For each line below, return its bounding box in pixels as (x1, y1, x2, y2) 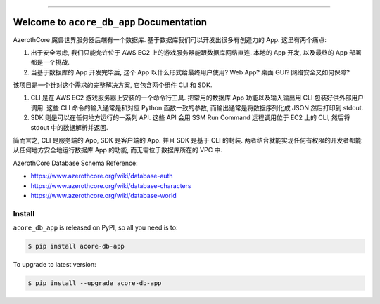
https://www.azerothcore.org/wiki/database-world (30, 191, 177, 199)
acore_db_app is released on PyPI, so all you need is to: (13, 223, 178, 232)
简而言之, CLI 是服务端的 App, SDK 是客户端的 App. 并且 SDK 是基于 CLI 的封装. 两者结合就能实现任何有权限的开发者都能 (13, 136, 362, 145)
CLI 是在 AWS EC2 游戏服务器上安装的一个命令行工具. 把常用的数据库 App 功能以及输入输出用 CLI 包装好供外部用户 (30, 93, 364, 102)
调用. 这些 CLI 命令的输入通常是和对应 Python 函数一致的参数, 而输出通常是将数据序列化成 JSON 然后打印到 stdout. (30, 103, 364, 112)
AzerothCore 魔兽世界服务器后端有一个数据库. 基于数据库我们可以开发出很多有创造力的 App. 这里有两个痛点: (13, 35, 327, 44)
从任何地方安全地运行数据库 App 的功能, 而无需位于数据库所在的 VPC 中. (13, 146, 223, 154)
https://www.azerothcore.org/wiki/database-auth (30, 172, 173, 180)
